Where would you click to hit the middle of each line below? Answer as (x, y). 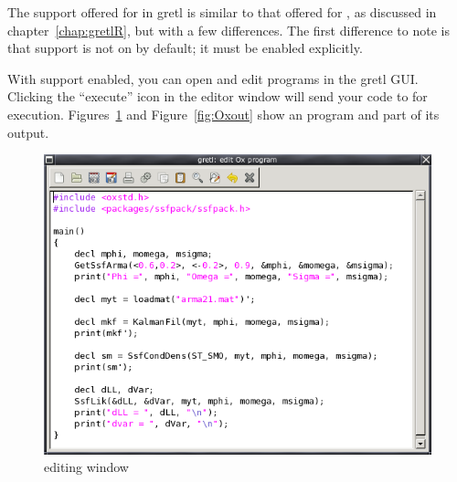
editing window (86, 467)
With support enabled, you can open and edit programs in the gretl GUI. (213, 78)
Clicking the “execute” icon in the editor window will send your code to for (218, 96)
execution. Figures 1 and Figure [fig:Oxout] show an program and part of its (223, 114)
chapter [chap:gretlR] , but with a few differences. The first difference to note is (228, 30)
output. (28, 132)
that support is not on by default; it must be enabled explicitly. (185, 48)
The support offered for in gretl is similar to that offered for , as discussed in (222, 12)
